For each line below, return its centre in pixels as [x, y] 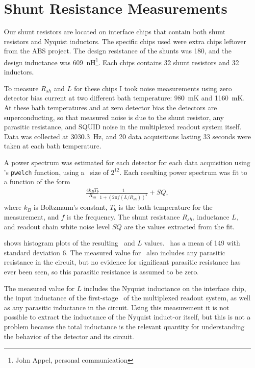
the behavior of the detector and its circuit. [69, 336]
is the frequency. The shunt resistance [123, 216]
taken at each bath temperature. [53, 146]
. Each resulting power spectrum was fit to [183, 172]
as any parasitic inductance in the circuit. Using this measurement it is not [117, 307]
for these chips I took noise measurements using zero [153, 88]
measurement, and [31, 216]
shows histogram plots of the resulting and [70, 243]
